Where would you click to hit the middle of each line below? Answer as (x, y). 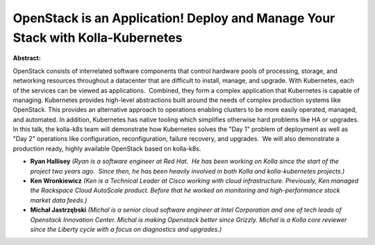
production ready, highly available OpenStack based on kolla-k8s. (107, 149)
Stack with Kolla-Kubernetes (98, 37)
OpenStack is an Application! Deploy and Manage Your (174, 18)
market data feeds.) (59, 200)
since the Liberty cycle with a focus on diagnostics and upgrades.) (126, 229)
